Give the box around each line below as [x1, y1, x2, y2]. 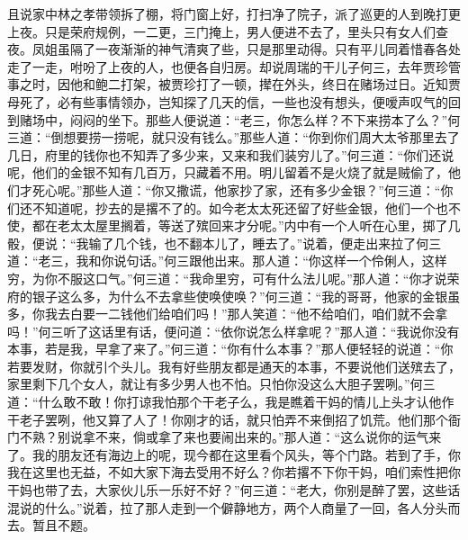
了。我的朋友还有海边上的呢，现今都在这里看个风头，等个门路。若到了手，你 [7, 445, 461, 463]
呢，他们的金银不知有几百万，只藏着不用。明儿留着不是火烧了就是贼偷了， [7, 163, 448, 182]
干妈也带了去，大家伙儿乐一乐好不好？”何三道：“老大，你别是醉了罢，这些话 [7, 481, 461, 499]
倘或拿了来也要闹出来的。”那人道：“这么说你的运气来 [132, 427, 442, 446]
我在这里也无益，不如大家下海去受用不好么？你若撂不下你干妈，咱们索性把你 [7, 463, 461, 481]
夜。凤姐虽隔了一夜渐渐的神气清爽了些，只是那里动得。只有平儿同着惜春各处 [7, 40, 461, 58]
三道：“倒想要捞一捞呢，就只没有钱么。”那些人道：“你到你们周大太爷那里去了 [7, 128, 460, 147]
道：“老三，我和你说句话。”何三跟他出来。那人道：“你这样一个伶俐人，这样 [7, 251, 447, 270]
